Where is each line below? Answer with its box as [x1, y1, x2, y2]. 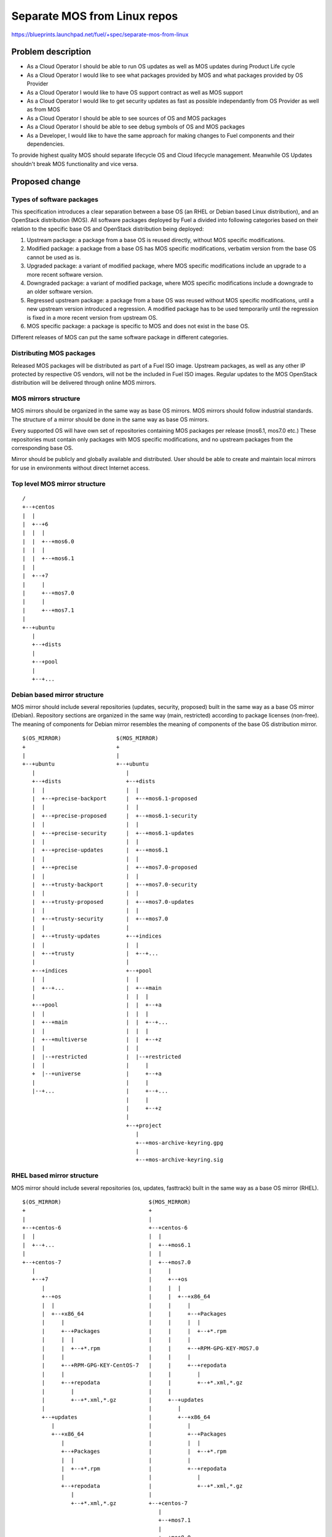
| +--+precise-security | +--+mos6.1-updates [31, 829, 194, 836]
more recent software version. [26, 271, 104, 278]
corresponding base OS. [11, 445, 74, 451]
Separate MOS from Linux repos [11, 9, 178, 23]
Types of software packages [11, 195, 98, 203]
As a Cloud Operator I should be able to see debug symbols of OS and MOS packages [26, 123, 245, 130]
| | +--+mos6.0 [22, 538, 74, 545]
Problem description [11, 47, 92, 57]
